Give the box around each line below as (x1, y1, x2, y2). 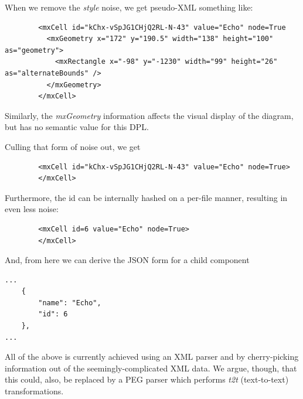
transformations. (5, 385, 64, 397)
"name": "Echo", (38, 298, 101, 307)
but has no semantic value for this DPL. (5, 121, 149, 133)
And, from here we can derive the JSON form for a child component (5, 254, 250, 266)
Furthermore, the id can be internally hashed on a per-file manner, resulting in (5, 191, 288, 203)
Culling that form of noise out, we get (5, 140, 141, 152)
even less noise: (5, 203, 59, 215)
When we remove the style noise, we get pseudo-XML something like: (5, 1, 253, 13)
